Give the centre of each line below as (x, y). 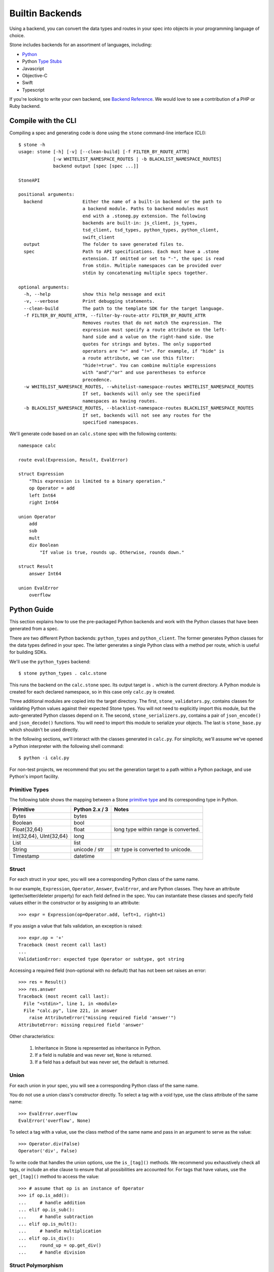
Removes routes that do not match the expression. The (152, 323)
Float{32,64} (28, 829)
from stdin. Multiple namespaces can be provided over (152, 266)
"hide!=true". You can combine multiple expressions (149, 365)
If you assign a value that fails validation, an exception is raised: (76, 926)
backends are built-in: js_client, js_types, (140, 223)
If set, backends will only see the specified (141, 394)
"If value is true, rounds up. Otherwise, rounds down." (112, 552)
